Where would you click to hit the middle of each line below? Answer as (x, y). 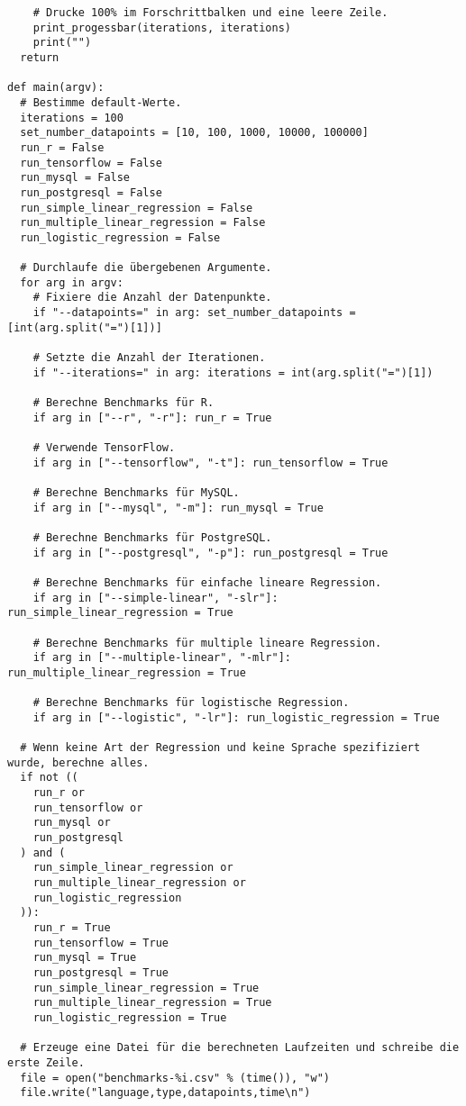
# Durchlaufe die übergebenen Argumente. (146, 268)
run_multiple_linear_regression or (139, 883)
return (40, 57)
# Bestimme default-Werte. (101, 102)
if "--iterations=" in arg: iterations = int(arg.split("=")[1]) (233, 372)
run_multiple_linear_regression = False (143, 223)
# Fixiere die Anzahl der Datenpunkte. (152, 298)
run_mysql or (72, 823)
